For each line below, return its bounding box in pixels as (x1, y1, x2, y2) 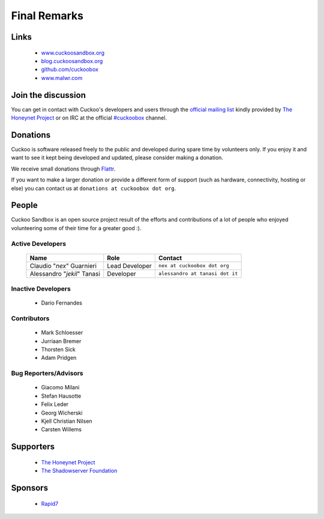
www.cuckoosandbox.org (41, 49, 105, 56)
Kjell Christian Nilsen (41, 417, 92, 425)
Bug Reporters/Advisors (11, 369, 83, 378)
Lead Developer (107, 261, 152, 270)
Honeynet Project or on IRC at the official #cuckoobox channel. (11, 114, 167, 121)
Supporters (11, 442, 55, 452)
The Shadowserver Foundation (41, 467, 118, 475)
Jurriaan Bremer (41, 337, 82, 345)
